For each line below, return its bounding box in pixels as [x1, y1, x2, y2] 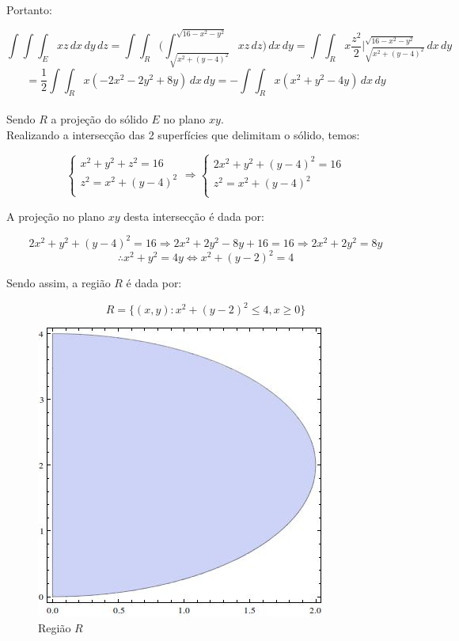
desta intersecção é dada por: [123, 207, 264, 224]
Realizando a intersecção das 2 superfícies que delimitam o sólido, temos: [6, 126, 360, 142]
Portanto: [6, 2, 52, 17]
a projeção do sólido [51, 111, 148, 127]
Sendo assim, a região [6, 275, 111, 291]
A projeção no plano [6, 207, 105, 224]
